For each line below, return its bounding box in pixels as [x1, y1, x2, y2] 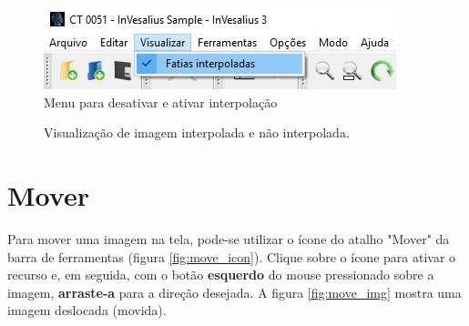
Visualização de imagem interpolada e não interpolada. [44, 123, 350, 142]
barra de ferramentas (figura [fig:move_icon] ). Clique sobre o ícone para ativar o [7, 247, 456, 266]
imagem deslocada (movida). [7, 301, 167, 320]
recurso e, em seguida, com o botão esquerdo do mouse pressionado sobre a [7, 265, 434, 284]
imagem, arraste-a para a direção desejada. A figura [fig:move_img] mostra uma [7, 282, 462, 301]
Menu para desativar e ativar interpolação [44, 92, 278, 111]
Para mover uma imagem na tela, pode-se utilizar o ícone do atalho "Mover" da [7, 229, 450, 248]
